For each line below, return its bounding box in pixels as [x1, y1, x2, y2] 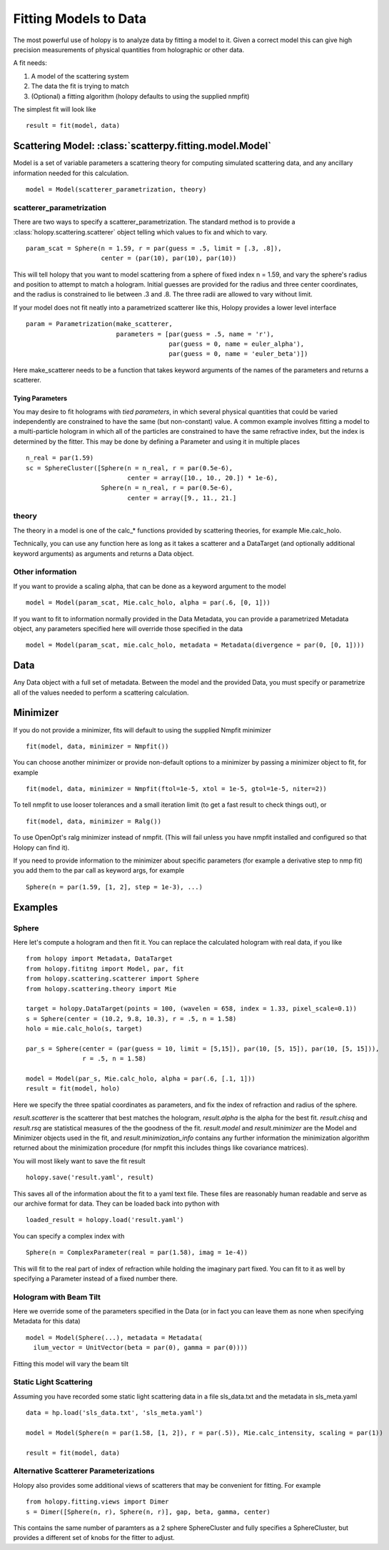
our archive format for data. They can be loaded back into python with [13, 1199, 220, 1208]
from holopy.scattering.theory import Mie [26, 985, 177, 993]
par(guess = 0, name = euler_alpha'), [168, 340, 305, 348]
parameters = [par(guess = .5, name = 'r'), [116, 329, 275, 338]
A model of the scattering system [31, 71, 129, 80]
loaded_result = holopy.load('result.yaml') [26, 1216, 185, 1224]
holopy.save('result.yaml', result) [26, 1173, 154, 1182]
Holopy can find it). [13, 843, 70, 852]
